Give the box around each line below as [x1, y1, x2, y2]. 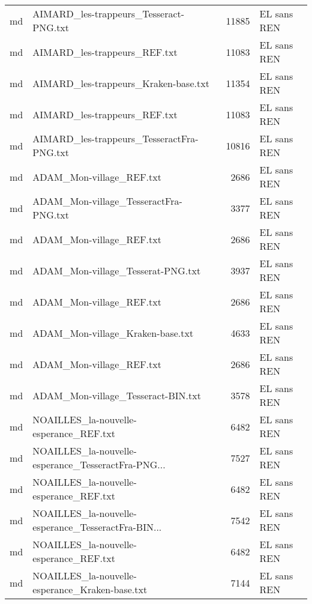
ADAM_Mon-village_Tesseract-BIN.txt [32, 388, 201, 402]
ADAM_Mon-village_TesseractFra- [32, 194, 182, 208]
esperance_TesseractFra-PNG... [32, 458, 166, 471]
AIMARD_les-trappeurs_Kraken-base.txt [32, 76, 209, 90]
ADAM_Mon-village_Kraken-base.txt [32, 325, 194, 340]
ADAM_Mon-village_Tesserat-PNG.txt [32, 263, 201, 277]
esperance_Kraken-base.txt [32, 582, 148, 596]
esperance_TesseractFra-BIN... [32, 520, 162, 534]
